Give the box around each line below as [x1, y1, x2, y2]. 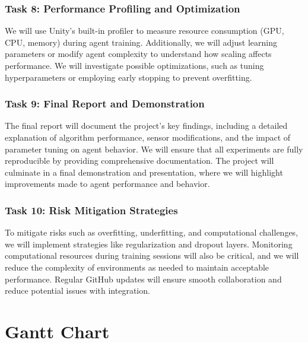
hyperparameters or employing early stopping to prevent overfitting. [5, 71, 252, 83]
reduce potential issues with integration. [5, 284, 150, 297]
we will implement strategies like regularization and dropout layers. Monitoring [5, 237, 293, 250]
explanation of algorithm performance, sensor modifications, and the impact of [5, 131, 291, 143]
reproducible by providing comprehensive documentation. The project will [5, 154, 274, 167]
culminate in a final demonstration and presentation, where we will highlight [5, 166, 283, 178]
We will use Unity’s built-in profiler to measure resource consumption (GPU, [5, 24, 284, 37]
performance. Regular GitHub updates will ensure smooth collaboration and [5, 272, 282, 285]
